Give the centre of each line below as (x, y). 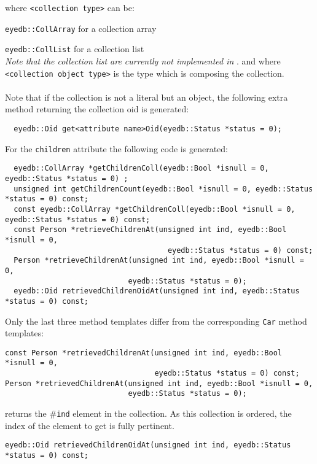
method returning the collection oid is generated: (97, 109)
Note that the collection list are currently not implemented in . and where (143, 60)
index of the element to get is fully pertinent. (90, 425)
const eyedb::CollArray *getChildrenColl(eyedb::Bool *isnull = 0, (155, 209)
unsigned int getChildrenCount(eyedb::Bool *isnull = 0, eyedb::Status (163, 189)
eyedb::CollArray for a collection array (81, 28)
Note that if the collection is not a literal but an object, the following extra (147, 97)
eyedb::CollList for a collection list (75, 49)
